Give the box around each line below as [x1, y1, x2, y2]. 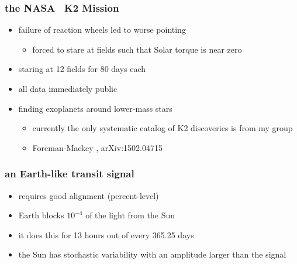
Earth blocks [18, 209, 64, 221]
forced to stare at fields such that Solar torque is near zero [32, 43, 242, 55]
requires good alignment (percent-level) [18, 189, 159, 201]
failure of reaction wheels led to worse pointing [18, 23, 186, 36]
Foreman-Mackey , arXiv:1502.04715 [32, 141, 163, 153]
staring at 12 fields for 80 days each [18, 63, 146, 75]
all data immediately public [18, 83, 118, 94]
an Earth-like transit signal [5, 166, 134, 181]
